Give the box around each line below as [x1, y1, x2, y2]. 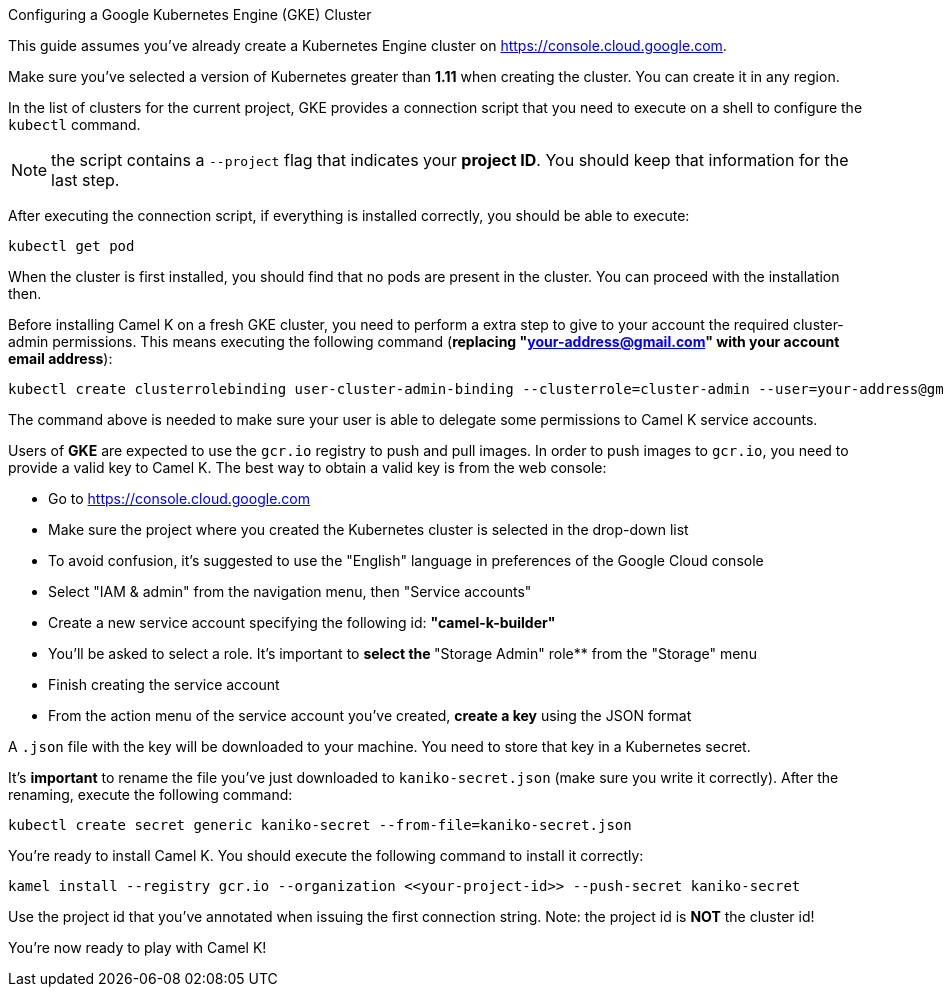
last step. [51, 170, 120, 190]
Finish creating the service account [48, 676, 280, 693]
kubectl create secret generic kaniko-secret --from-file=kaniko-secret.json [8, 817, 632, 833]
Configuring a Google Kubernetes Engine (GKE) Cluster [8, 6, 372, 23]
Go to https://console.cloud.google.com [48, 490, 310, 507]
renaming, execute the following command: [8, 786, 293, 803]
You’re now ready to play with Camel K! [8, 939, 267, 956]
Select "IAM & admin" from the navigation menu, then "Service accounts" [48, 583, 532, 600]
